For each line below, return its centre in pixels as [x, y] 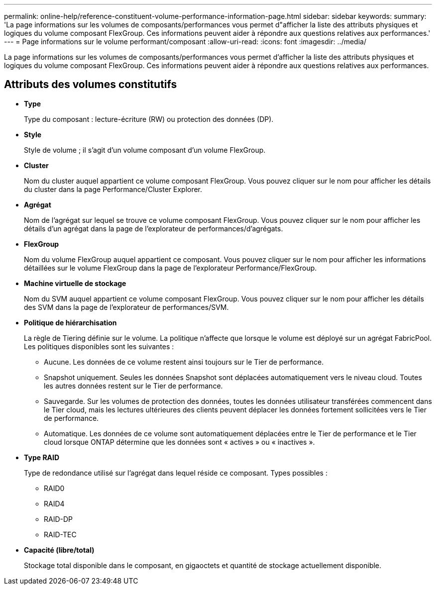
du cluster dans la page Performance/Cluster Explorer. [113, 189]
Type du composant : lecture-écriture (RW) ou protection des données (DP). [149, 119]
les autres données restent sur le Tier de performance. [133, 386]
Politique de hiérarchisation [70, 322]
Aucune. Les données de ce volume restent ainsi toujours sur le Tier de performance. [184, 362]
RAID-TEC [60, 534]
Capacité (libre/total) [59, 550]
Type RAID [42, 457]
